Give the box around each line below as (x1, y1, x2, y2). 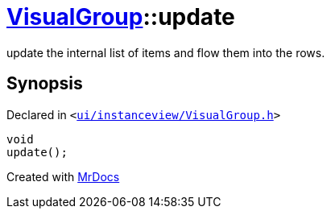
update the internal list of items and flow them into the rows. (6, 45, 325, 60)
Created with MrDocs (6, 169, 120, 184)
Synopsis (6, 73, 83, 94)
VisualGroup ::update (6, 3, 235, 31)
